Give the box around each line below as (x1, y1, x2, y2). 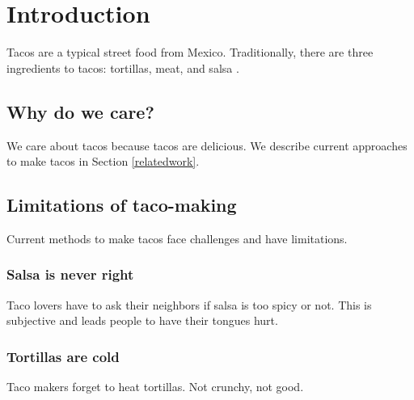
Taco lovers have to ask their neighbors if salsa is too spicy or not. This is (6, 296, 372, 313)
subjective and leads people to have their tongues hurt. (6, 312, 278, 329)
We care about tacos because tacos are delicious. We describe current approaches (6, 137, 408, 154)
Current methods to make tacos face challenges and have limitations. (6, 229, 348, 246)
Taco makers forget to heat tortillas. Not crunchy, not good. (6, 378, 304, 395)
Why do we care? (6, 99, 154, 124)
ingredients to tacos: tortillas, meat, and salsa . (6, 59, 239, 76)
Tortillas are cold (6, 346, 120, 366)
